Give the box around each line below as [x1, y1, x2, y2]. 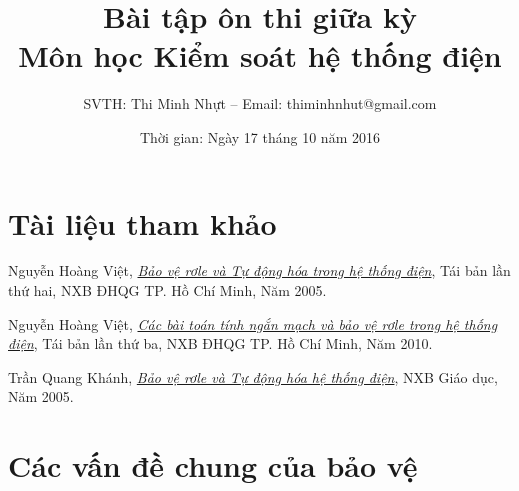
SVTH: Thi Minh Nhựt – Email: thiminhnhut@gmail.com [83, 93, 437, 114]
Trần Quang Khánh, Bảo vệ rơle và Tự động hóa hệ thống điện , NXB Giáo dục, [8, 366, 498, 387]
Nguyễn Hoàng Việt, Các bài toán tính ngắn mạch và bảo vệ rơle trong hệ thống [8, 313, 498, 334]
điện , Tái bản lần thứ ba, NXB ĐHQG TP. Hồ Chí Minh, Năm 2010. [8, 333, 433, 354]
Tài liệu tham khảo [8, 202, 277, 243]
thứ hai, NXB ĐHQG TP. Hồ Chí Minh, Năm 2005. [8, 280, 327, 301]
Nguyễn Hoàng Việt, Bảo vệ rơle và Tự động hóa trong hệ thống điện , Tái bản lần [8, 260, 511, 281]
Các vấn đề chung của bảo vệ [8, 445, 418, 486]
